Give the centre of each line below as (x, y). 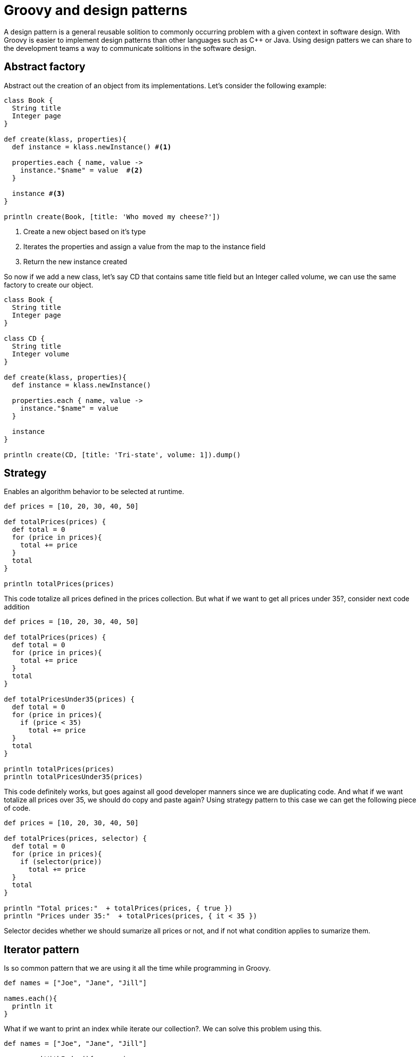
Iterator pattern (42, 949)
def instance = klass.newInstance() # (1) (92, 147)
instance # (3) (39, 193)
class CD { (24, 338)
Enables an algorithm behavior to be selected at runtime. (94, 492)
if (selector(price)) (61, 862)
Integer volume (40, 354)
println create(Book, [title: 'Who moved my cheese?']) (112, 216)
